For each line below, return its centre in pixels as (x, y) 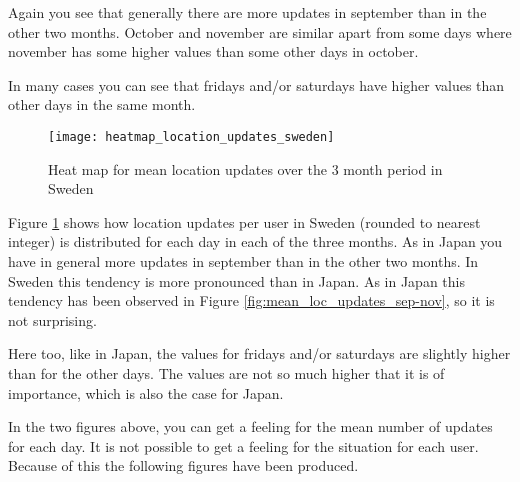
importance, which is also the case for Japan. (146, 392)
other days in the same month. (102, 104)
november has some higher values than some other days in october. (213, 51)
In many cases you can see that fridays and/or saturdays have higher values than (256, 84)
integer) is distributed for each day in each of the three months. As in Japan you (255, 241)
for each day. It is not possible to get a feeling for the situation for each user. (243, 445)
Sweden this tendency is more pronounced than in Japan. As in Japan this (236, 280)
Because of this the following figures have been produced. (183, 465)
